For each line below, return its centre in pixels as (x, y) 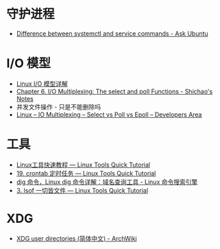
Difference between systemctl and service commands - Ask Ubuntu (112, 33)
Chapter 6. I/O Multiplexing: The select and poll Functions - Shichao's (114, 91)
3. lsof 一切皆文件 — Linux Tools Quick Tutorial (82, 190)
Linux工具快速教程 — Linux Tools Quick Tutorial (83, 165)
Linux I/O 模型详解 (42, 84)
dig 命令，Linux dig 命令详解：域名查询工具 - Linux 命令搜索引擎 (107, 182)
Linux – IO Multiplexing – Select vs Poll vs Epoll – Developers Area (109, 115)
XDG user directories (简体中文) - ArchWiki (77, 238)
